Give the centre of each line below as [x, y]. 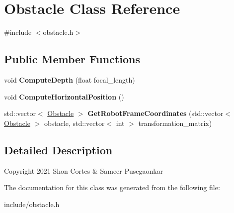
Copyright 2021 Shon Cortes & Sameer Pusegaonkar [84, 170]
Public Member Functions [72, 59]
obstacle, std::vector [74, 123]
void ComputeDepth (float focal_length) [70, 79]
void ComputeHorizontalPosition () [64, 96]
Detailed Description [58, 150]
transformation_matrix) [175, 123]
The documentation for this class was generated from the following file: [112, 187]
